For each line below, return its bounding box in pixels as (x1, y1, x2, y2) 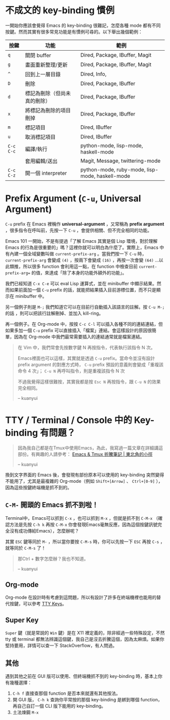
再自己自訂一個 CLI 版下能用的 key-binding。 (12, 703, 106, 709)
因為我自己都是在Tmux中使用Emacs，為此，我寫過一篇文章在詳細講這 (17, 444, 163, 451)
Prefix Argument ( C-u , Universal (5, 193, 141, 204)
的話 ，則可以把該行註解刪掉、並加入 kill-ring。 (5, 310, 104, 316)
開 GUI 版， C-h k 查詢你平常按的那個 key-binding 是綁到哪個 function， (12, 697, 163, 703)
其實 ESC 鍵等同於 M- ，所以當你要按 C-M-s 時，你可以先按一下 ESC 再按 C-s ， (5, 538, 165, 545)
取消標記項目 (25, 133, 56, 140)
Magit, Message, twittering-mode (80, 157, 161, 164)
